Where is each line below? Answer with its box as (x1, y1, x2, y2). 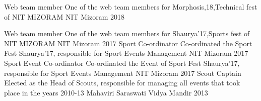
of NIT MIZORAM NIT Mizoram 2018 (4, 11, 125, 22)
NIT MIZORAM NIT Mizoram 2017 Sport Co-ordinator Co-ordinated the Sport (4, 38, 252, 48)
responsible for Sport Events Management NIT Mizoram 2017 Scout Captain (4, 67, 241, 78)
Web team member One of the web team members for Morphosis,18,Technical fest (4, 2, 257, 12)
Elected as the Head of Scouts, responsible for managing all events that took (4, 77, 240, 88)
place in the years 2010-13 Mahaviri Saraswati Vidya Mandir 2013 (4, 87, 208, 97)
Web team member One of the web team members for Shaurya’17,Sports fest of (4, 28, 250, 39)
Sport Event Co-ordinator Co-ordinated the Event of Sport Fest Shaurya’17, (4, 57, 240, 68)
